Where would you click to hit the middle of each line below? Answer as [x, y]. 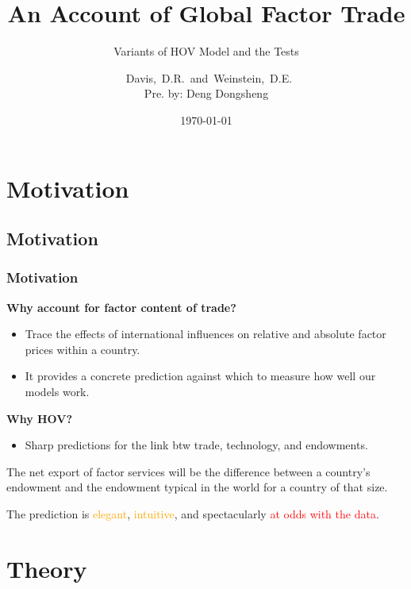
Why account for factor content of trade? [121, 307]
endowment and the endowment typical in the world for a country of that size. [197, 487]
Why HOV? [40, 418]
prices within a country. [83, 349]
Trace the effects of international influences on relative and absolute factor [205, 334]
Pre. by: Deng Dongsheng [206, 93]
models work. [57, 392]
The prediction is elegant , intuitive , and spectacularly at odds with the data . [193, 514]
